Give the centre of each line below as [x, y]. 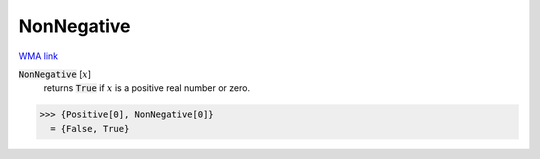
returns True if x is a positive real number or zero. [146, 88]
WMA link [38, 56]
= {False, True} [90, 128]
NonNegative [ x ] [55, 74]
